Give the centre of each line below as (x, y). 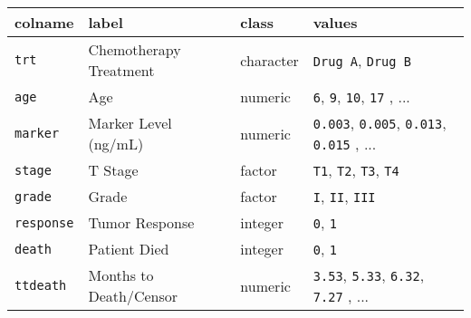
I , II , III (344, 196)
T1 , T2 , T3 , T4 (356, 170)
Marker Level (130, 123)
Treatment (121, 70)
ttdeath (41, 285)
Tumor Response (141, 222)
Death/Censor (133, 296)
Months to (121, 275)
